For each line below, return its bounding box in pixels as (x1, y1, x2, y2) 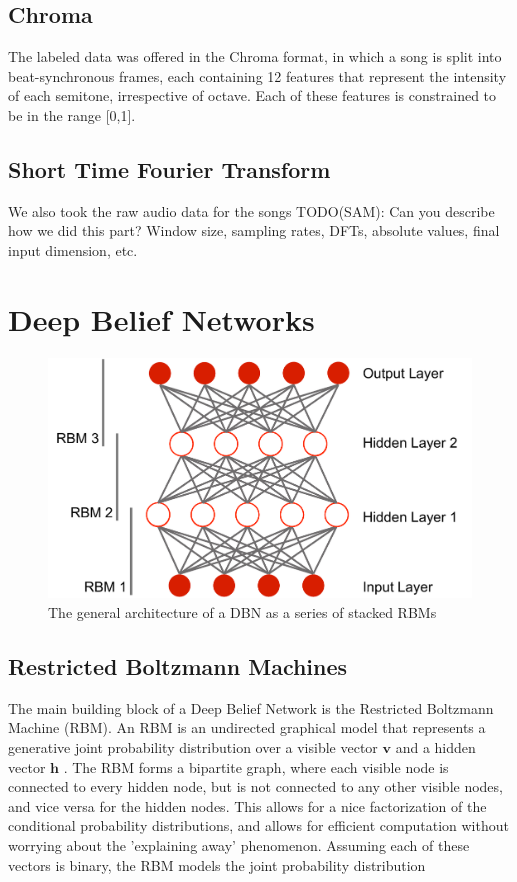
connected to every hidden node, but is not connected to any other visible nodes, (8, 776, 503, 797)
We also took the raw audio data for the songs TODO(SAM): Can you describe (8, 200, 495, 221)
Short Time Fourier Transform (8, 153, 331, 184)
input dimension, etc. (8, 239, 138, 260)
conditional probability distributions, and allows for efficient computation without (8, 815, 509, 836)
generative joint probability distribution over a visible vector (8, 737, 378, 758)
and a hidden (395, 737, 476, 758)
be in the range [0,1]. (8, 104, 136, 125)
